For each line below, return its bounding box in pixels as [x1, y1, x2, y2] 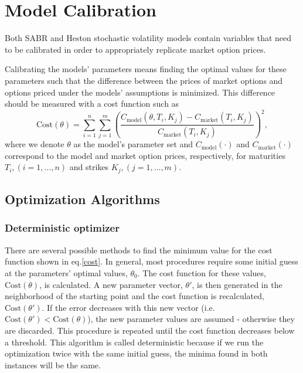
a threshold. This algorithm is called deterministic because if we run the [5, 335, 264, 348]
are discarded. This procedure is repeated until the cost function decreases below [5, 324, 295, 336]
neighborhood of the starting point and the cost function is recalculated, [5, 290, 264, 302]
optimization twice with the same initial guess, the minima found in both [5, 347, 268, 360]
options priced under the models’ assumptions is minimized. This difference [5, 86, 275, 98]
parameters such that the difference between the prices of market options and [5, 74, 283, 86]
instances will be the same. [5, 358, 101, 371]
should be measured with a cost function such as [5, 97, 179, 110]
